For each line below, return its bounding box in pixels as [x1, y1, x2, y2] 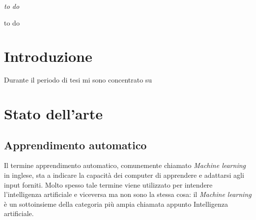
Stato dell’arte [4, 104, 103, 124]
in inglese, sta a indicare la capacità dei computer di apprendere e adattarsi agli [4, 170, 244, 180]
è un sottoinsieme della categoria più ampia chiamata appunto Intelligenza [4, 198, 228, 209]
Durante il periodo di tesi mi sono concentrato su [4, 75, 152, 85]
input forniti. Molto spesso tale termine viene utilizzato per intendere [4, 179, 213, 190]
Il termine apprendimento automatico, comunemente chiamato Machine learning [4, 160, 246, 170]
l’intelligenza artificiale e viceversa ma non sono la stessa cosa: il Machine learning [4, 189, 252, 199]
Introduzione [4, 46, 92, 66]
